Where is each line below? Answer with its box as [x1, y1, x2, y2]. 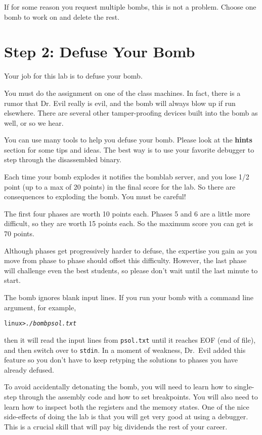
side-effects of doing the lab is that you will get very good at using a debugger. [4, 411, 248, 422]
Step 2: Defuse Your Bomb [4, 41, 195, 62]
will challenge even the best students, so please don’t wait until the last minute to [4, 265, 258, 275]
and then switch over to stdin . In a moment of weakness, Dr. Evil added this [4, 344, 246, 355]
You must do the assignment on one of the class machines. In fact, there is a [4, 87, 241, 98]
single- [234, 381, 254, 392]
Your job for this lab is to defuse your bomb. [4, 70, 143, 81]
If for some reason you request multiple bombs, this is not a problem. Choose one [4, 2, 256, 12]
